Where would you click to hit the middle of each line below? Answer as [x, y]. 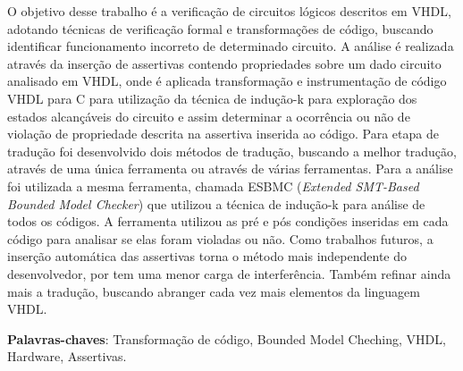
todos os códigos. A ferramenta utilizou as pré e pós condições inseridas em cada [228, 221]
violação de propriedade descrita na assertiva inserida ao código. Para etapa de [223, 134]
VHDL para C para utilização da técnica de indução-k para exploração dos [212, 98]
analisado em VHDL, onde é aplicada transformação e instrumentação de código [227, 81]
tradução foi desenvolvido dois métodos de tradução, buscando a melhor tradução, [232, 151]
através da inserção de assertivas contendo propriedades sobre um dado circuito [224, 63]
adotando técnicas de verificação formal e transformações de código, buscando [220, 28]
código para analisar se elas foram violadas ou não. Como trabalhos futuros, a [220, 238]
